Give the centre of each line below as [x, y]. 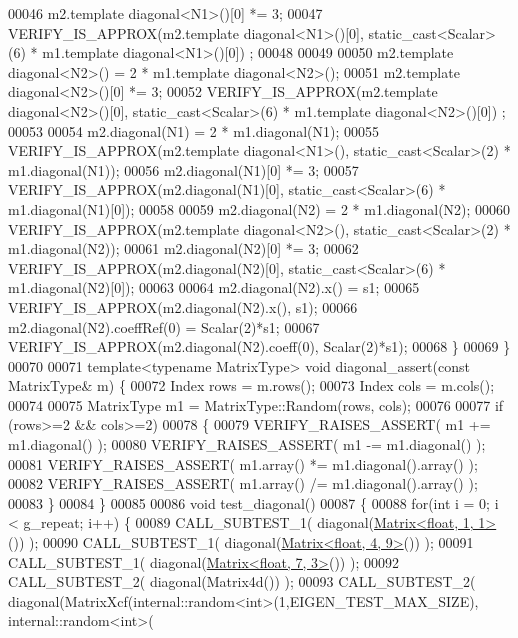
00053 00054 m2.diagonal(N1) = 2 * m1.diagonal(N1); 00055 [194, 130]
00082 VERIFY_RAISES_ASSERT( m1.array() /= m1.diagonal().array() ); [243, 483]
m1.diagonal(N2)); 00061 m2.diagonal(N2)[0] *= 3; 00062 [183, 248]
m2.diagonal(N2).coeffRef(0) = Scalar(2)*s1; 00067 [164, 326]
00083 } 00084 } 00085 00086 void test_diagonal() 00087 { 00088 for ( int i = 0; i [253, 502]
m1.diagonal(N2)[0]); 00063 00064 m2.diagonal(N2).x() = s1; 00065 [214, 287]
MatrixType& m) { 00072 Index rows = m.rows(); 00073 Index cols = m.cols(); [251, 385]
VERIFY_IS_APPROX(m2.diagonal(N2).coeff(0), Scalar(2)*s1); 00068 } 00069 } [259, 346]
